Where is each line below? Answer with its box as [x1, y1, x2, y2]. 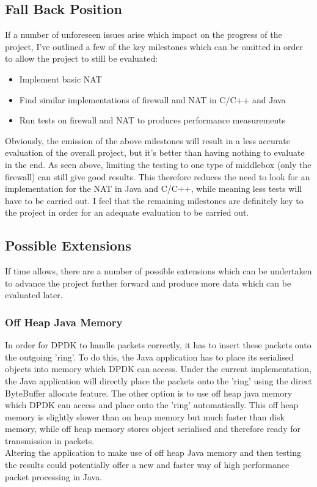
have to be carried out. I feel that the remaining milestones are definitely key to [5, 194, 304, 207]
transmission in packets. [5, 434, 95, 447]
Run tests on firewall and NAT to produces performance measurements [19, 114, 285, 126]
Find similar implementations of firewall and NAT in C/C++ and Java [19, 93, 286, 106]
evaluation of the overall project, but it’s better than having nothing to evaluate [5, 146, 305, 159]
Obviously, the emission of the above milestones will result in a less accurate [5, 134, 290, 147]
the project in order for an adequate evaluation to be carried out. [5, 206, 249, 219]
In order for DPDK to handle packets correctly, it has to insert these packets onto [5, 339, 312, 351]
